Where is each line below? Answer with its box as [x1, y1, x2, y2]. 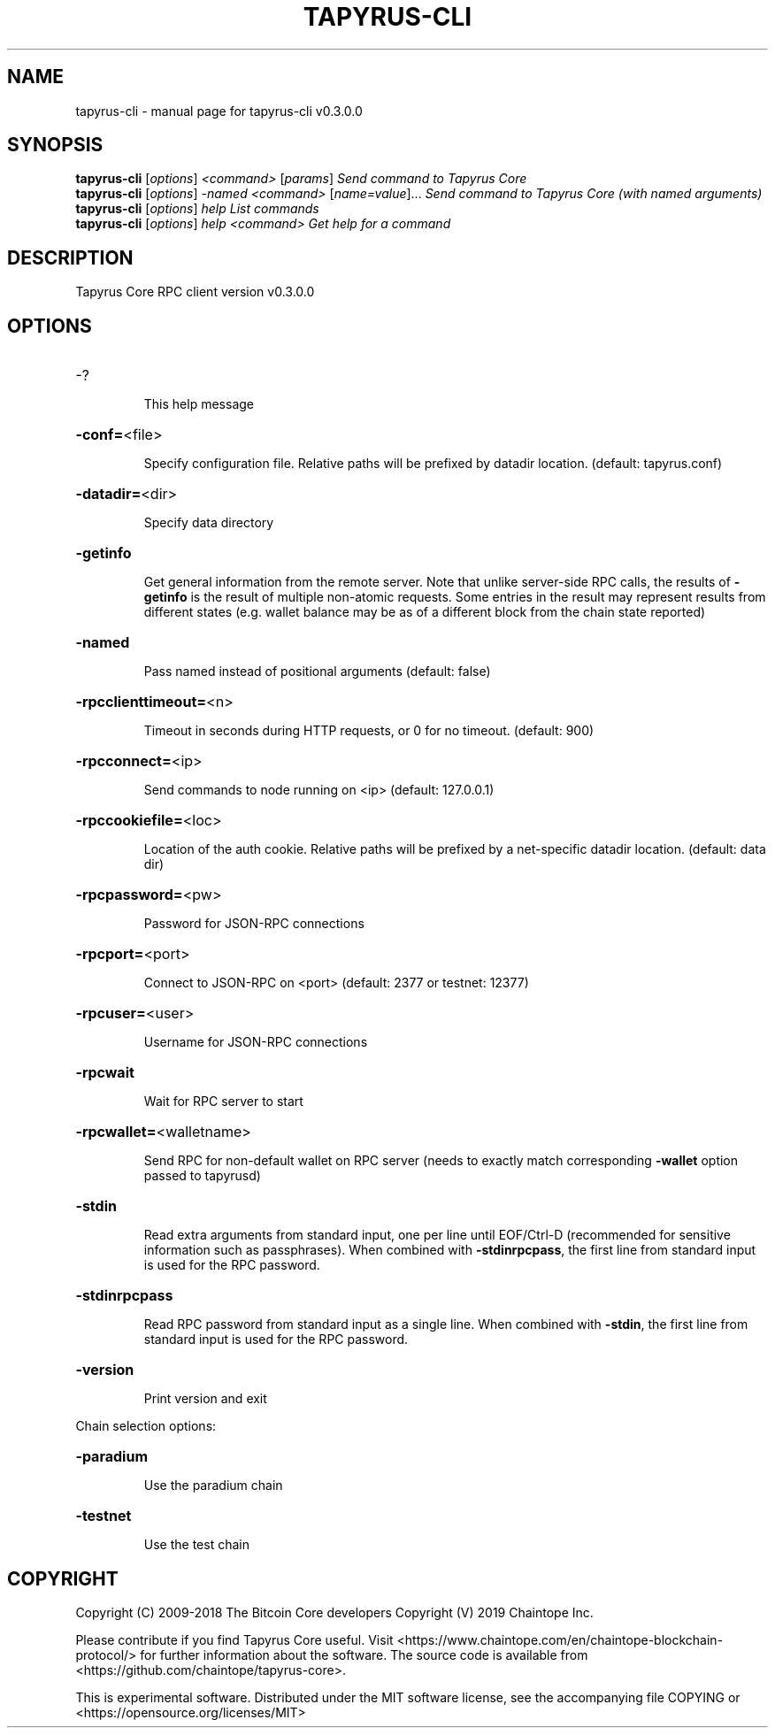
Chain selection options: [75, 1418, 217, 1434]
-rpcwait [75, 1063, 134, 1082]
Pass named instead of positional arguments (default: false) [143, 664, 491, 679]
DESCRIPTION [7, 246, 134, 269]
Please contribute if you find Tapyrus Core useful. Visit [75, 1631, 394, 1647]
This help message [143, 396, 254, 412]
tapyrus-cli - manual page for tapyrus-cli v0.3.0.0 [75, 103, 363, 119]
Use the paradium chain [143, 1478, 283, 1493]
